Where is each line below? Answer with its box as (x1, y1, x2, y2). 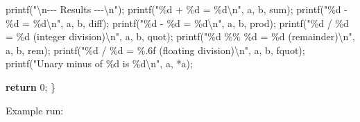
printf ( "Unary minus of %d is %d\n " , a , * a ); (6, 56, 193, 71)
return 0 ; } (6, 79, 56, 94)
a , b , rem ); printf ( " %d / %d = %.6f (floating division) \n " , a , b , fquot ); (6, 42, 305, 57)
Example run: (6, 103, 64, 117)
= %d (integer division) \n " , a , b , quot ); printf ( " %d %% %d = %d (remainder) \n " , (6, 29, 355, 44)
